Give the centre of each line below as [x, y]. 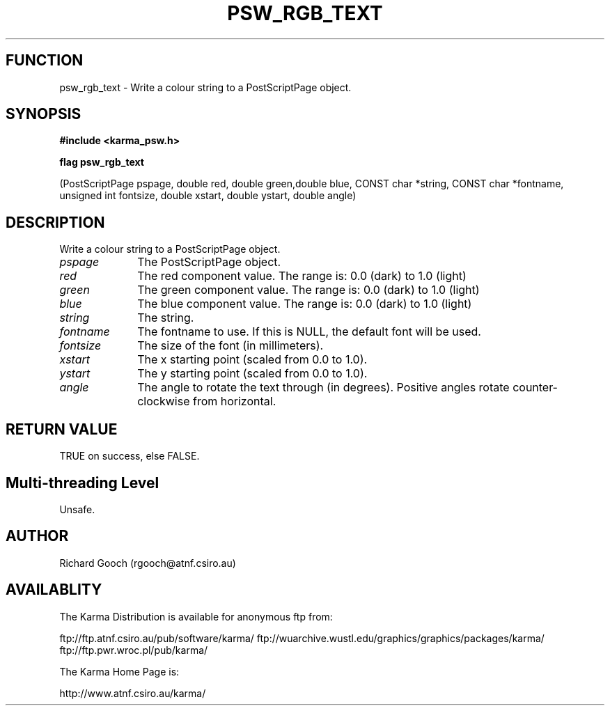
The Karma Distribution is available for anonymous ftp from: [196, 616]
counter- [535, 388]
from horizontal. [234, 401]
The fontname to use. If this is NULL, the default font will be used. [309, 332]
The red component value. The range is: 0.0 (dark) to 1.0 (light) [302, 276]
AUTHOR [37, 536]
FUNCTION [45, 61]
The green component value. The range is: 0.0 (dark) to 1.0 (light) [308, 290]
